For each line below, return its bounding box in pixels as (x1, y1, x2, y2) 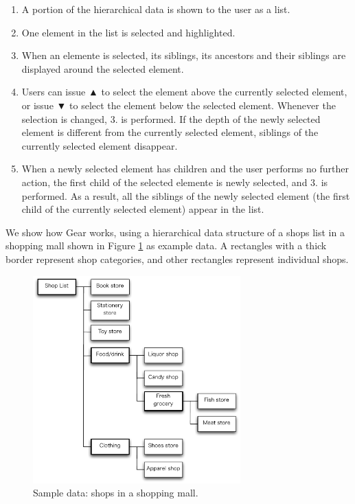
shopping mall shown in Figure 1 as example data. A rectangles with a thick (5, 238, 327, 253)
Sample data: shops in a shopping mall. (33, 485, 198, 500)
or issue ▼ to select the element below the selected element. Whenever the (21, 98, 336, 112)
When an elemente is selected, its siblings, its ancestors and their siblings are (21, 48, 346, 62)
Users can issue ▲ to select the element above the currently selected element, (21, 84, 347, 99)
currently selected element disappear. (21, 138, 178, 152)
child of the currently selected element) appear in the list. (21, 202, 264, 216)
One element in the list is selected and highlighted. (21, 25, 236, 39)
